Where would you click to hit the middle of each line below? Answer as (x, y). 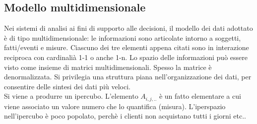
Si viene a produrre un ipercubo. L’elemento (71, 96)
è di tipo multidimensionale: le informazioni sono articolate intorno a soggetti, (123, 37)
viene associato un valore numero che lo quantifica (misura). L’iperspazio (115, 106)
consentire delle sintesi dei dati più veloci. (67, 86)
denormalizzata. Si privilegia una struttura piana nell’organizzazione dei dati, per (128, 77)
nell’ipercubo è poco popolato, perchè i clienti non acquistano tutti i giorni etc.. (125, 116)
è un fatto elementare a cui (200, 96)
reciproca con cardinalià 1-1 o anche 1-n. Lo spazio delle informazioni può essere (126, 57)
